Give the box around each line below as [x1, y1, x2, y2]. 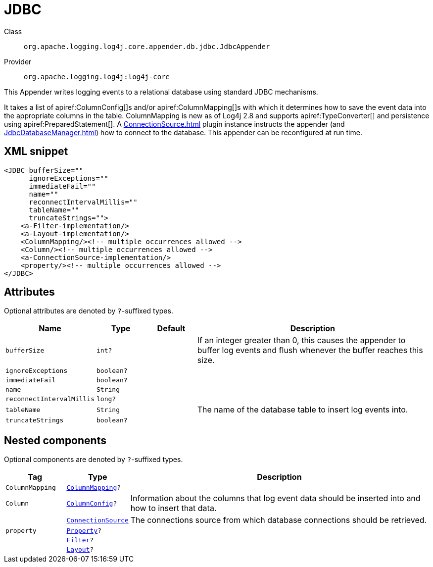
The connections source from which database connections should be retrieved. [130, 515, 427, 525]
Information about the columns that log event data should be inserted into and [130, 493, 421, 504]
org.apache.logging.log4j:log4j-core [24, 72, 170, 81]
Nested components [4, 434, 106, 447]
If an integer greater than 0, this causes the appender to [197, 335, 406, 346]
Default [157, 323, 186, 334]
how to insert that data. [130, 503, 217, 514]
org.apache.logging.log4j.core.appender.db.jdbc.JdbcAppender [24, 42, 270, 51]
